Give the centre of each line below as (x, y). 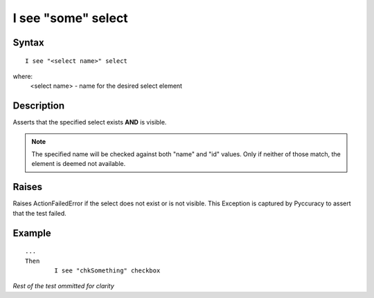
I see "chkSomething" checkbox (107, 270)
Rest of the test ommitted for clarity (63, 286)
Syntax (28, 43)
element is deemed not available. (79, 164)
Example (32, 233)
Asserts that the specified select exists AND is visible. (90, 122)
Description (39, 106)
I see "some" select (70, 18)
